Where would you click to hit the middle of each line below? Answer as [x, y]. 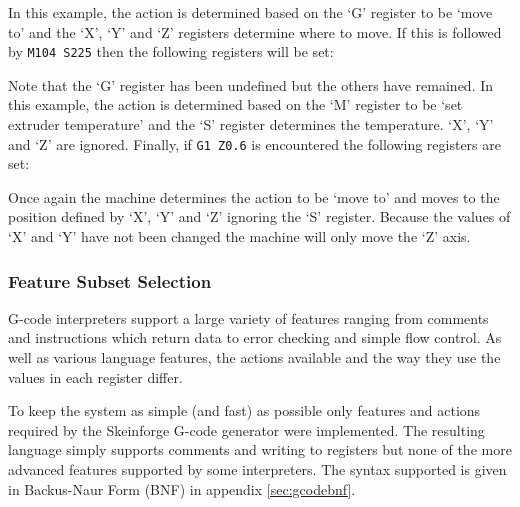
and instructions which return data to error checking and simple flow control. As [255, 337]
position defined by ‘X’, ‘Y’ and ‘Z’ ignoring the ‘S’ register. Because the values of [259, 216]
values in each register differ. [95, 376]
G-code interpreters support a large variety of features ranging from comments [248, 317]
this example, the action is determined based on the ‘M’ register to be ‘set [235, 104]
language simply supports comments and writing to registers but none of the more [260, 449]
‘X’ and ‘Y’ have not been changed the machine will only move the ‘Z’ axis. [239, 236]
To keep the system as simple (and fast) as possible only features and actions [244, 410]
